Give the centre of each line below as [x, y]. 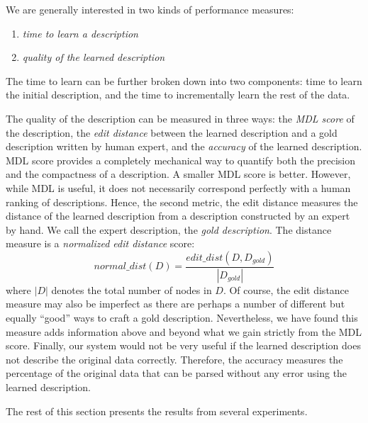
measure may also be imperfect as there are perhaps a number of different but [175, 304]
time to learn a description [80, 33]
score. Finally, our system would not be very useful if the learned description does [183, 345]
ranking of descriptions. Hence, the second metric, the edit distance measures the [182, 202]
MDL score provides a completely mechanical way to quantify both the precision [181, 160]
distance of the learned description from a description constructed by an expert [178, 216]
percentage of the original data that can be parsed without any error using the [177, 373]
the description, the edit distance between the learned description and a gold [172, 132]
